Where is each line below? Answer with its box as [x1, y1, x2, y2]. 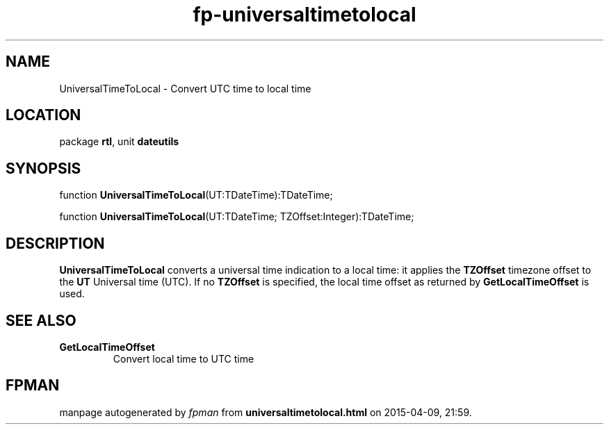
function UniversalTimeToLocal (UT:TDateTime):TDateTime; [59, 189, 333, 201]
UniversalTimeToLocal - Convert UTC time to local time [59, 82, 311, 94]
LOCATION [6, 106, 81, 124]
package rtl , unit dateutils [59, 135, 179, 148]
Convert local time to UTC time [113, 352, 254, 365]
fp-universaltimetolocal [193, 3, 416, 26]
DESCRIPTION [6, 234, 105, 252]
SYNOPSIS [6, 159, 81, 177]
